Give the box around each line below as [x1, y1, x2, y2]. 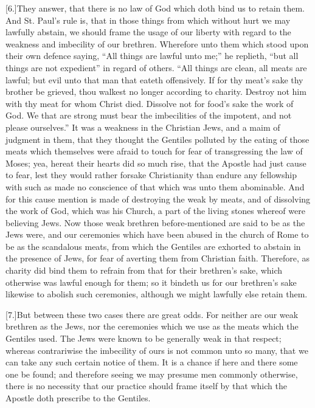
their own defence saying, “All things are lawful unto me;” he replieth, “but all [5, 49, 299, 62]
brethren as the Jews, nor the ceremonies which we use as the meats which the [5, 320, 299, 333]
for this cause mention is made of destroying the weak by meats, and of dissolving [5, 192, 311, 205]
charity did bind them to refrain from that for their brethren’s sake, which [5, 264, 283, 277]
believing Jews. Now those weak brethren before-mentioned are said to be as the [5, 216, 305, 229]
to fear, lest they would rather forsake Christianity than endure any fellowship [5, 168, 297, 181]
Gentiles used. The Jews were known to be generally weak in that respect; [5, 332, 282, 345]
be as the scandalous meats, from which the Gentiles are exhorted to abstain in [5, 240, 301, 252]
